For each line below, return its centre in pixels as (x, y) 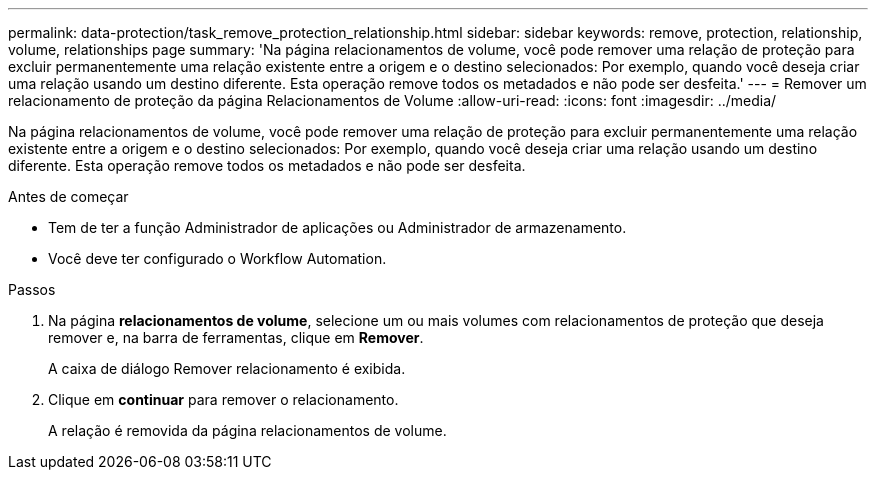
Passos (32, 289)
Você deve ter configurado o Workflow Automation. (217, 258)
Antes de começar (68, 196)
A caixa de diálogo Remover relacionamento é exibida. (227, 368)
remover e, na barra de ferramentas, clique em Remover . (236, 337)
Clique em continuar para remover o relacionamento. (223, 399)
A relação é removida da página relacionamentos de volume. (247, 430)
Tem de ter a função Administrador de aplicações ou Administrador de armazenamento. (337, 227)
